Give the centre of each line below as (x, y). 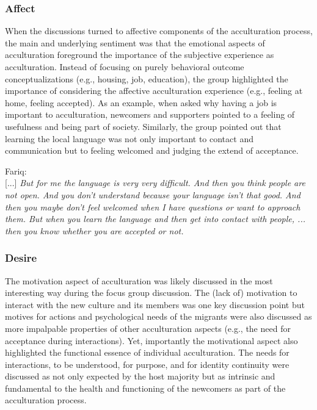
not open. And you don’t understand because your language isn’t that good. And (153, 194)
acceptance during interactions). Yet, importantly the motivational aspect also (151, 340)
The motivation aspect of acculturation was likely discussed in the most (139, 280)
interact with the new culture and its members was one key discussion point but (155, 304)
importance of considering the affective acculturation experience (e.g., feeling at (154, 91)
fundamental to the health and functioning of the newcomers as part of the (145, 388)
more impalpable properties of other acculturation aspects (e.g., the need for (148, 328)
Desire (21, 258)
